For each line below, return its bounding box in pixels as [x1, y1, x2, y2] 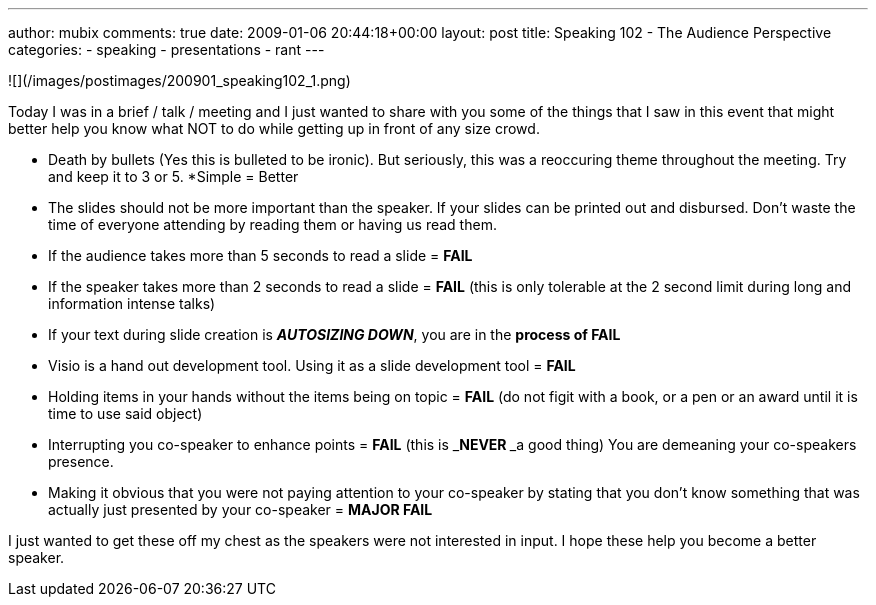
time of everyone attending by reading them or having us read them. [48, 216, 497, 233]
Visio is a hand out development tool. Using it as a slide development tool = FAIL [48, 357, 576, 374]
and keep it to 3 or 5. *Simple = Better [48, 168, 299, 185]
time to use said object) [48, 405, 203, 422]
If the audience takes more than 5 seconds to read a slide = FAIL [48, 247, 473, 264]
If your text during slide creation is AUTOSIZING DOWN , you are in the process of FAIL [48, 326, 621, 343]
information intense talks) [48, 295, 216, 312]
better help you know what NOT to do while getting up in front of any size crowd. [8, 120, 540, 137]
